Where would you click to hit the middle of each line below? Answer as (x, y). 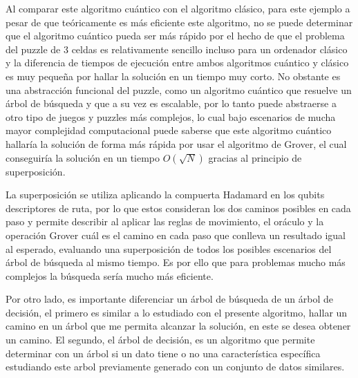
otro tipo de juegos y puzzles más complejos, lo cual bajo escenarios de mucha (171, 116)
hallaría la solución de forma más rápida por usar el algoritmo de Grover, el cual (176, 143)
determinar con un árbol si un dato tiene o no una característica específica (163, 353)
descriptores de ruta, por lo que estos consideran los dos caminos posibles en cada (178, 208)
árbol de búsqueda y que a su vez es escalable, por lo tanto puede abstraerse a (171, 103)
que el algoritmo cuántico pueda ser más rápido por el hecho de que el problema (175, 36)
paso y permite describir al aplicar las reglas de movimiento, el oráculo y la (165, 221)
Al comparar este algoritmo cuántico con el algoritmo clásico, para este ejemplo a (178, 8)
